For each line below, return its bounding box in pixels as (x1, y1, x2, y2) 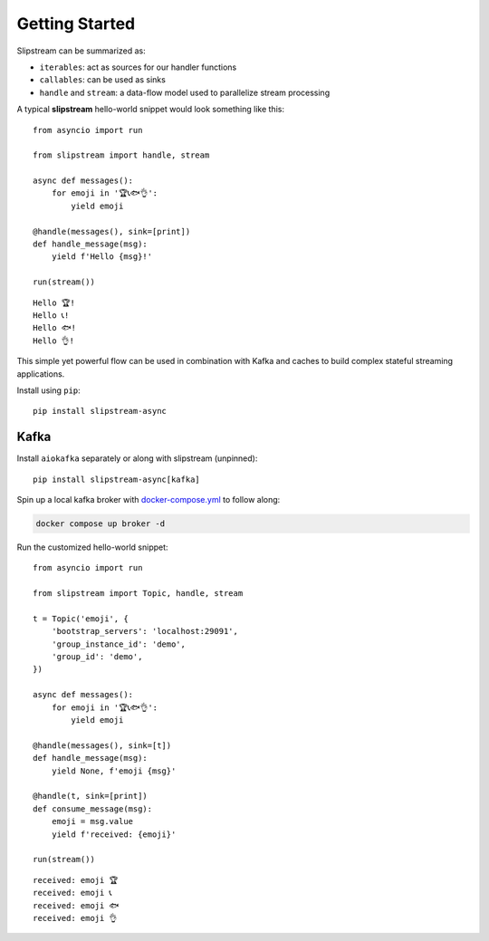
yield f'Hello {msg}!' (51, 252, 153, 262)
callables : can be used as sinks (39, 74, 167, 85)
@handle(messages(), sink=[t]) (33, 740, 172, 751)
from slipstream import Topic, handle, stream (33, 589, 244, 599)
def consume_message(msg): (33, 803, 153, 814)
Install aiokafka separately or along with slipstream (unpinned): (16, 453, 258, 464)
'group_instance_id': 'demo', (51, 639, 186, 649)
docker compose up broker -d (35, 518, 166, 529)
